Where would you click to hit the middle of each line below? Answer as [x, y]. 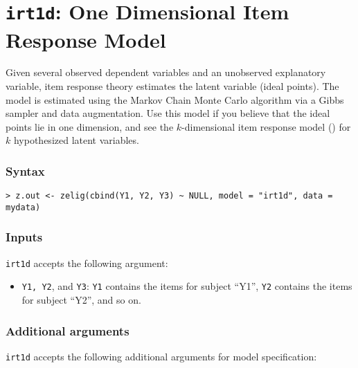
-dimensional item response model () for [266, 126]
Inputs [24, 237]
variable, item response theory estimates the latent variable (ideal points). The [172, 86]
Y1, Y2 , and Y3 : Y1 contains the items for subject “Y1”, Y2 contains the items [187, 286]
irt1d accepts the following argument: [87, 263]
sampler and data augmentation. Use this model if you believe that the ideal [168, 113]
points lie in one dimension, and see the [90, 126]
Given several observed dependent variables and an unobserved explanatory [166, 72]
